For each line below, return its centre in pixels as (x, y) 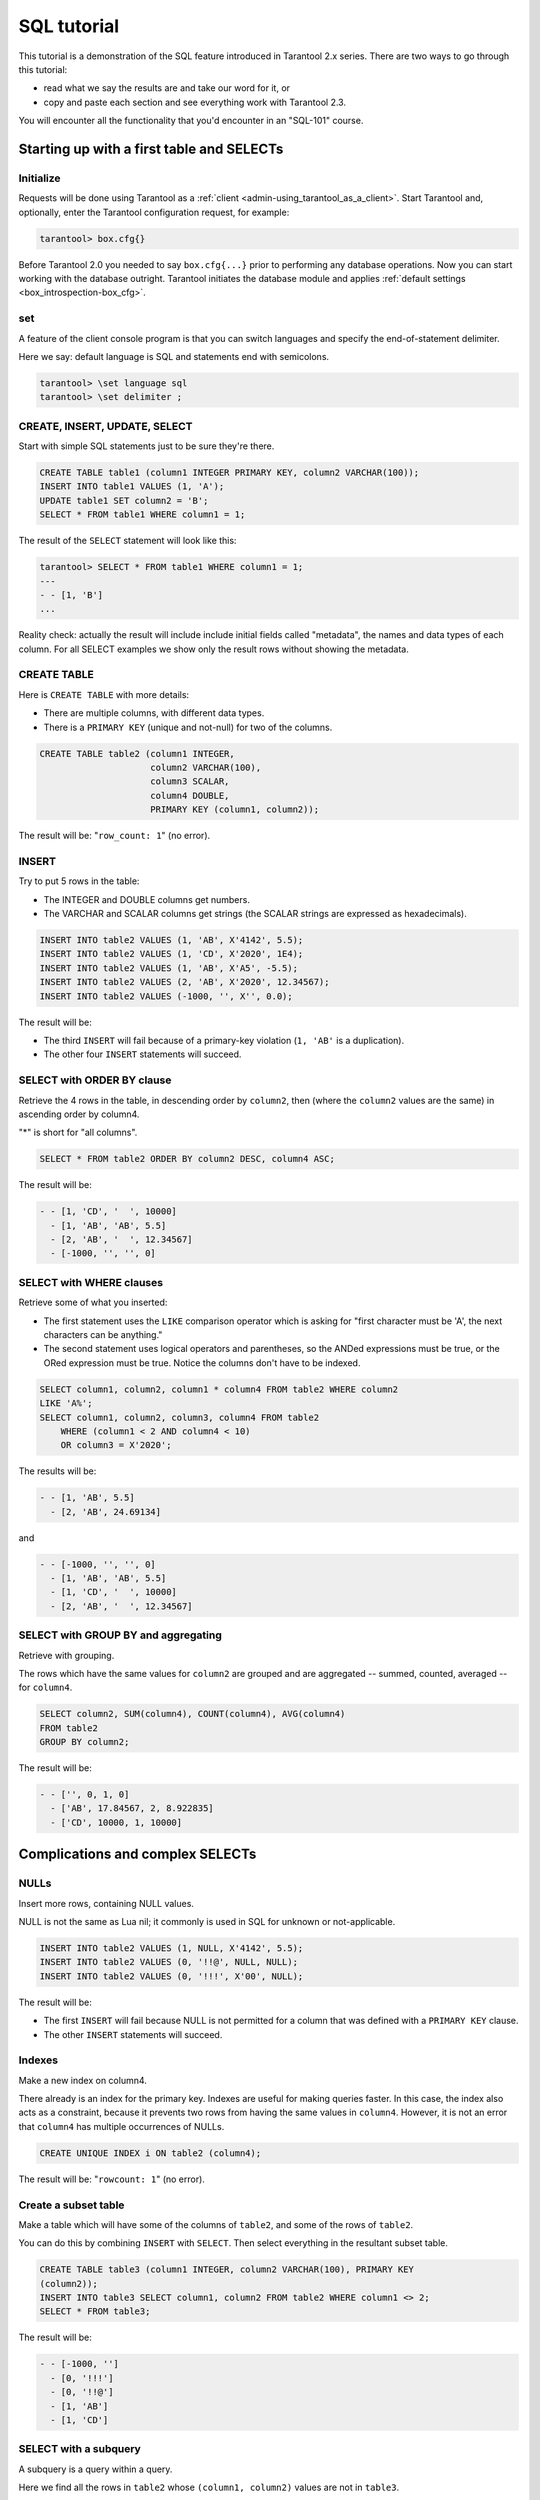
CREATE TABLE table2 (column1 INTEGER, (137, 753)
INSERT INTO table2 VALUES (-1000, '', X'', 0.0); (166, 996)
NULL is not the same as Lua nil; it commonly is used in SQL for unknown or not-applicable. (207, 1921)
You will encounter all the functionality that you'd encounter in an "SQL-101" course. (191, 121)
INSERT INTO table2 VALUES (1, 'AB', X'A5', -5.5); (169, 968)
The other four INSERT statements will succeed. (142, 1054)
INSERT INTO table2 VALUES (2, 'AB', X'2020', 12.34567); (184, 982)
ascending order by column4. (79, 1114)
